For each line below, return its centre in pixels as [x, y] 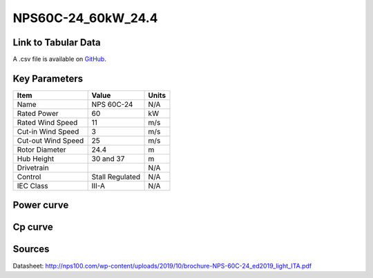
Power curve [41, 205]
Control [29, 177]
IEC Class [32, 186]
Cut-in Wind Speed [48, 131]
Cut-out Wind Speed [50, 140]
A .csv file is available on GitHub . [59, 59]
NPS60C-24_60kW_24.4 [85, 18]
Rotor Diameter [41, 150]
